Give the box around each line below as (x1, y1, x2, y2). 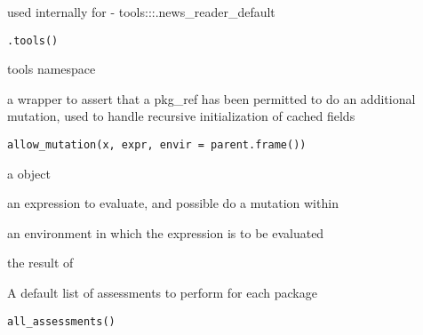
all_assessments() (7, 315, 116, 328)
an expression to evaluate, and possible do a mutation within (7, 194, 339, 212)
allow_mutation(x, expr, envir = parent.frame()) (7, 139, 307, 152)
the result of (7, 253, 74, 272)
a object (7, 164, 51, 182)
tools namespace (7, 60, 96, 78)
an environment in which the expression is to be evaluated (7, 223, 324, 242)
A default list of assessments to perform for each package (7, 283, 317, 302)
